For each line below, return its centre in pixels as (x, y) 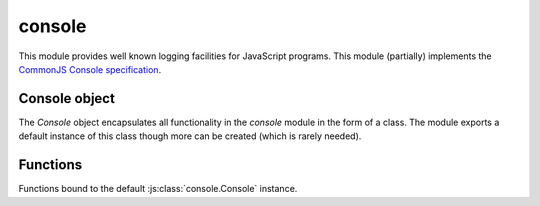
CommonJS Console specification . (90, 69)
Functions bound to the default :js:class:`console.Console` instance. (158, 189)
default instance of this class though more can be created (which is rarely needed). (190, 136)
